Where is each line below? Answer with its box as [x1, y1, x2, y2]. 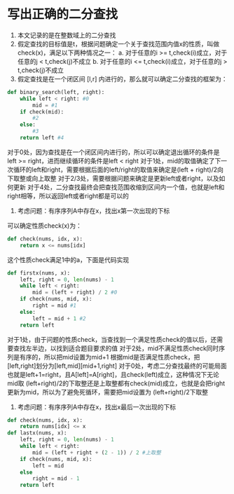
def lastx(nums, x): [7, 430, 68, 437]
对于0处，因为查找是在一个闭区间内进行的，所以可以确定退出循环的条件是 [7, 148, 220, 156]
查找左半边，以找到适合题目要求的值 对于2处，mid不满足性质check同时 [13, 344, 219, 352]
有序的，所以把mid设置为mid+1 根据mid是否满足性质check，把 [19, 352, 200, 361]
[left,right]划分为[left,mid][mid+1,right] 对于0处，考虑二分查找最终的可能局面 [7, 362, 228, 370]
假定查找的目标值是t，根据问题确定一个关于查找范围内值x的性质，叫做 [17, 39, 220, 48]
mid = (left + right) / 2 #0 [32, 289, 118, 296]
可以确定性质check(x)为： [7, 221, 82, 230]
